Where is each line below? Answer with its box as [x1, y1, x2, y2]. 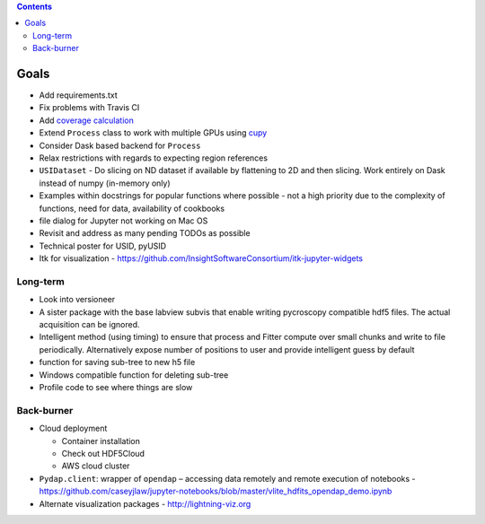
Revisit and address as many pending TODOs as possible [39, 228, 251, 239]
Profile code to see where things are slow [39, 382, 193, 393]
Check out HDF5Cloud [61, 448, 145, 458]
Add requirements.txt [39, 90, 119, 100]
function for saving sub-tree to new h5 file [39, 357, 196, 368]
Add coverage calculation [39, 115, 134, 126]
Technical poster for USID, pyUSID [39, 240, 166, 251]
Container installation [61, 435, 141, 446]
